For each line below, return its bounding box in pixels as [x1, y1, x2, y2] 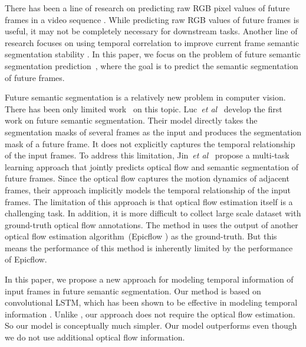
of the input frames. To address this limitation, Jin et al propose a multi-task [5, 149, 289, 161]
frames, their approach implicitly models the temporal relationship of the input [5, 183, 291, 196]
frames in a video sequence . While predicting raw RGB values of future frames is [5, 13, 300, 25]
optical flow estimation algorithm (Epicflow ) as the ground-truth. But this [5, 230, 277, 242]
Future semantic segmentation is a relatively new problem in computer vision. [5, 91, 286, 103]
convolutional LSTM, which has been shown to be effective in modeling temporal [5, 296, 298, 309]
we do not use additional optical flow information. [5, 331, 185, 343]
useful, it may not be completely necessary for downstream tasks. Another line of [5, 25, 298, 37]
